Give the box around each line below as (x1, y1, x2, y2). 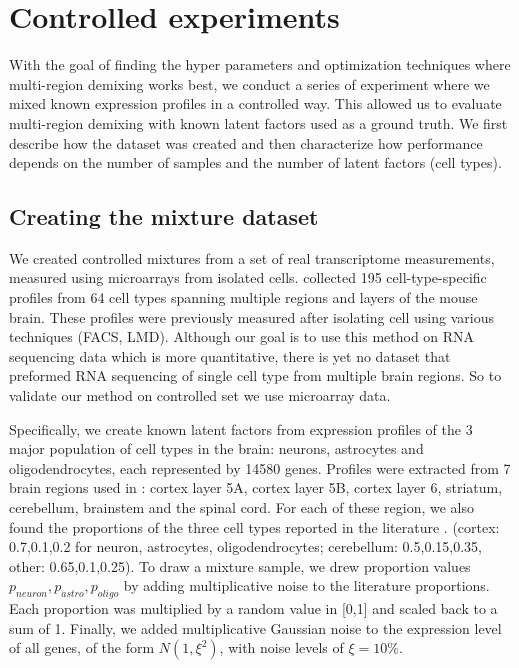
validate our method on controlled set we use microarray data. (9, 385, 391, 406)
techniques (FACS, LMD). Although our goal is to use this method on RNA (9, 326, 475, 347)
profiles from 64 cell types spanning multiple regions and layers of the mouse (9, 287, 478, 308)
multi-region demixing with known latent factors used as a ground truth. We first (9, 112, 508, 133)
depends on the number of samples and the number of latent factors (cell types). (9, 152, 502, 173)
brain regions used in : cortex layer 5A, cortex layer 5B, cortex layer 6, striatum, (9, 477, 503, 498)
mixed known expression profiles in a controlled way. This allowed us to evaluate (9, 93, 502, 114)
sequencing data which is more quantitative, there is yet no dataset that (9, 345, 451, 366)
